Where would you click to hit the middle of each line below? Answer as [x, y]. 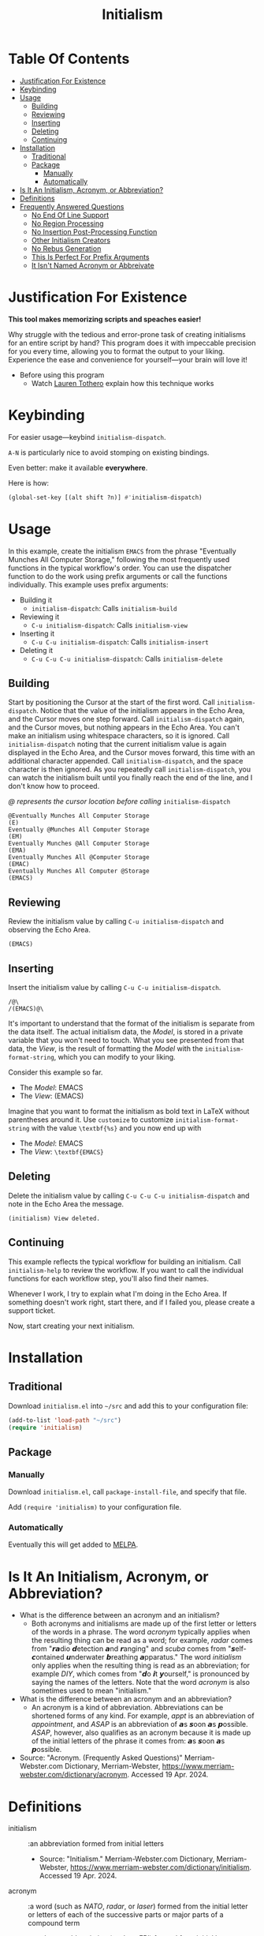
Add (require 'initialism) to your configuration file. [95, 1507]
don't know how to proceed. [54, 786]
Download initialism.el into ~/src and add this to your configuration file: [128, 1405]
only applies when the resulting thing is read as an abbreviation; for [141, 1666]
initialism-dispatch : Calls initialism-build [104, 608]
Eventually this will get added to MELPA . [73, 1544]
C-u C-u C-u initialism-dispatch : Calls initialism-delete [127, 658]
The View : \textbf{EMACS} [61, 1152]
